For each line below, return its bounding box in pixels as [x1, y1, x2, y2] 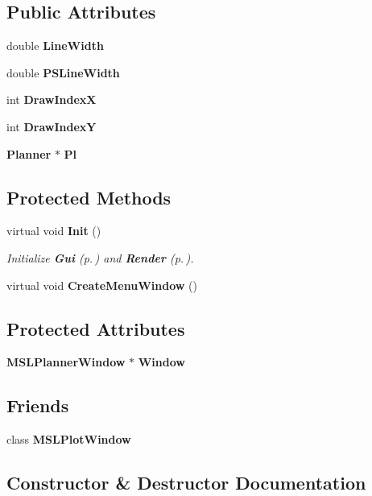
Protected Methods [6, 184, 172, 209]
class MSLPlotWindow [6, 431, 131, 448]
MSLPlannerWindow [6, 353, 126, 370]
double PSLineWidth [6, 64, 120, 81]
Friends [6, 393, 69, 418]
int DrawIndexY [6, 118, 97, 134]
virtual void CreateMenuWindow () [6, 276, 197, 293]
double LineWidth [6, 37, 104, 54]
